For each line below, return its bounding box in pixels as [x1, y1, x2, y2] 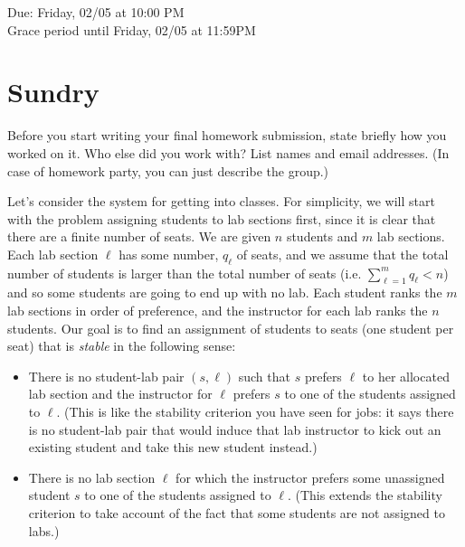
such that [238, 366, 290, 385]
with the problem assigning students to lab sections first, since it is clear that [7, 209, 436, 228]
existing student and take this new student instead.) [28, 438, 318, 457]
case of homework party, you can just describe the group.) [7, 161, 329, 180]
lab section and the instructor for [28, 384, 213, 403]
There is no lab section [28, 467, 156, 486]
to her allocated [362, 366, 450, 385]
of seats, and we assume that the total [236, 244, 449, 263]
